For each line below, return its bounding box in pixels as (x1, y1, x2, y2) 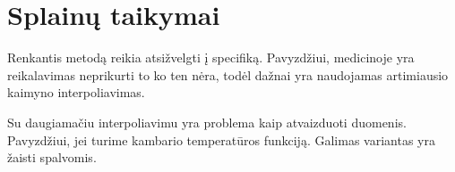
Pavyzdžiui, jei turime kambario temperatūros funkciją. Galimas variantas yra (7, 130, 435, 149)
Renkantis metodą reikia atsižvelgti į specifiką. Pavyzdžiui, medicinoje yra (7, 48, 415, 67)
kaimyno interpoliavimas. (7, 83, 145, 102)
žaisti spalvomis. (7, 148, 97, 167)
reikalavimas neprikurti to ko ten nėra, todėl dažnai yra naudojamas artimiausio (7, 65, 449, 84)
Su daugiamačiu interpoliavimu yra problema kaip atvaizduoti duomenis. (7, 112, 407, 131)
